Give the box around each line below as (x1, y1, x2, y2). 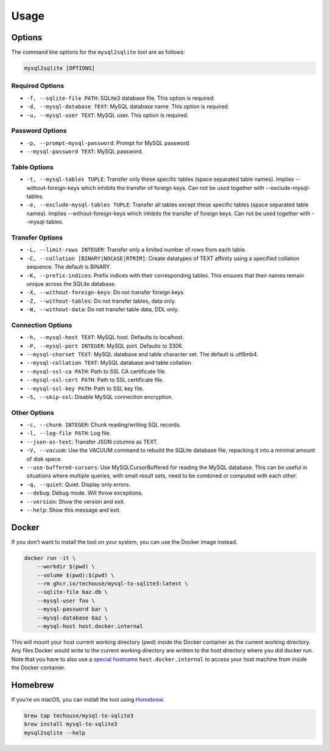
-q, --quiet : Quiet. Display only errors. (26, 481, 130, 488)
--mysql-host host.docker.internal (37, 623, 143, 630)
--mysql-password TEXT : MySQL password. (26, 148, 143, 155)
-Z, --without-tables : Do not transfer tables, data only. (26, 297, 176, 305)
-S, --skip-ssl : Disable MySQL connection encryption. (26, 393, 173, 400)
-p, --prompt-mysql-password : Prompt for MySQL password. (26, 139, 191, 146)
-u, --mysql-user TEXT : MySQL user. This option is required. (26, 111, 189, 119)
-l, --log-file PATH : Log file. (26, 429, 111, 437)
